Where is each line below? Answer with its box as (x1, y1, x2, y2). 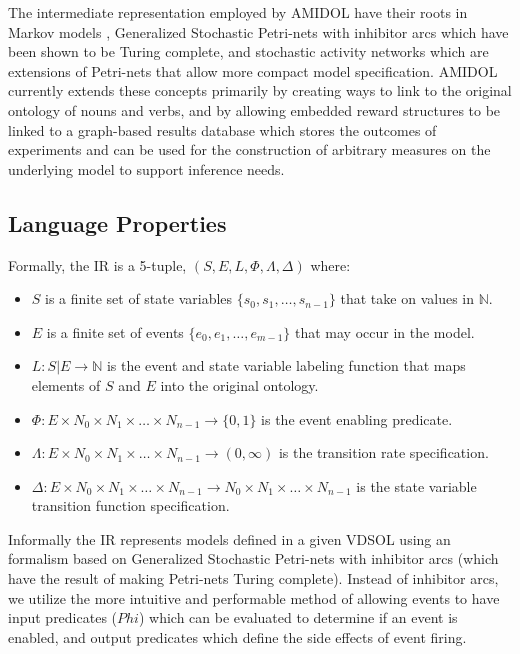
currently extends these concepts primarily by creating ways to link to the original (8, 80, 512, 101)
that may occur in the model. (294, 321, 475, 342)
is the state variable (356, 475, 477, 496)
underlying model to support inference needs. (8, 158, 285, 179)
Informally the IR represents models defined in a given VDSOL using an (8, 528, 451, 549)
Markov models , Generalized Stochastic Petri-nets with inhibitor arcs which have (8, 21, 509, 42)
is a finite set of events (46, 321, 184, 342)
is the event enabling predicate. (261, 408, 453, 429)
